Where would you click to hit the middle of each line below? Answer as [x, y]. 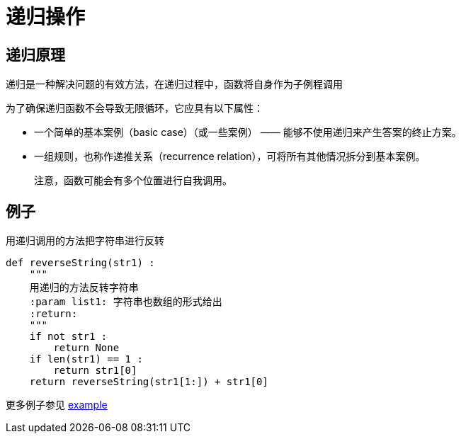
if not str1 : [68, 337]
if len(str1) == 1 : [86, 359]
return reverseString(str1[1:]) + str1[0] [149, 382]
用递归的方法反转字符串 [84, 288]
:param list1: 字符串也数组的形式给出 [126, 302]
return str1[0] [95, 371]
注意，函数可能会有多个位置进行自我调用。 [133, 181]
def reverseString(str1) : [80, 263]
